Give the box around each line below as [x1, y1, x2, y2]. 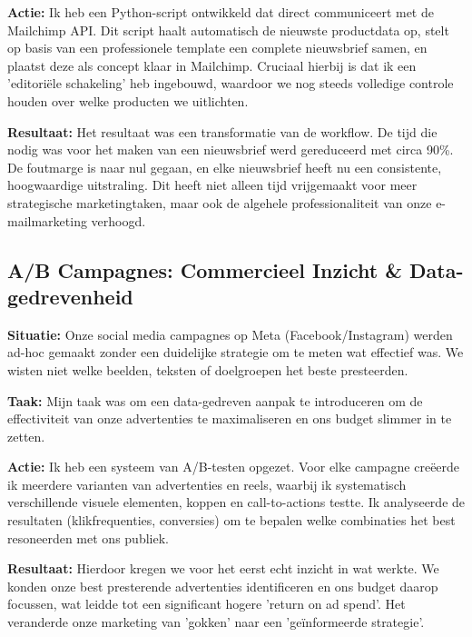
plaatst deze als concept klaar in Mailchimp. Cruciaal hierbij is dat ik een [7, 55, 417, 75]
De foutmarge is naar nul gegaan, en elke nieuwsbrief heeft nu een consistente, [7, 157, 442, 176]
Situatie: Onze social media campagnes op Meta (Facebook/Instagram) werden [7, 324, 453, 343]
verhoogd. [91, 211, 146, 230]
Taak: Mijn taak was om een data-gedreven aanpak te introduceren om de [7, 391, 423, 410]
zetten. [7, 426, 45, 445]
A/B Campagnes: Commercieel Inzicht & [7, 255, 402, 284]
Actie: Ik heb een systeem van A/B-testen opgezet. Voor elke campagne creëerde [7, 457, 460, 476]
